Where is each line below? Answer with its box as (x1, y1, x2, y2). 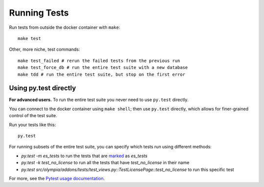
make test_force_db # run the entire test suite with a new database (18, 65, 188, 70)
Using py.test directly (9, 84, 76, 92)
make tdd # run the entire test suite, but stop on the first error (18, 71, 185, 77)
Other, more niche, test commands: (9, 46, 80, 52)
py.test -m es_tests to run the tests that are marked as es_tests (21, 153, 148, 159)
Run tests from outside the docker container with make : (9, 24, 120, 30)
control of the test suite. (9, 113, 57, 119)
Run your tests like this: (9, 122, 56, 127)
